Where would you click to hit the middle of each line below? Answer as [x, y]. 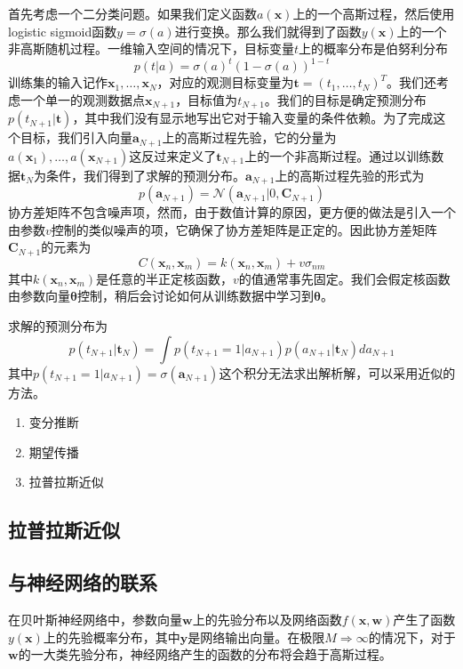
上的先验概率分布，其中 [112, 637]
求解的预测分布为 [58, 326]
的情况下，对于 [412, 637]
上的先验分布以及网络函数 [267, 620]
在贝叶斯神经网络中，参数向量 [95, 620]
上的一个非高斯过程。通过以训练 [338, 155]
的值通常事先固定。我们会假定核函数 [344, 278]
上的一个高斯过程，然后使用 [374, 13]
